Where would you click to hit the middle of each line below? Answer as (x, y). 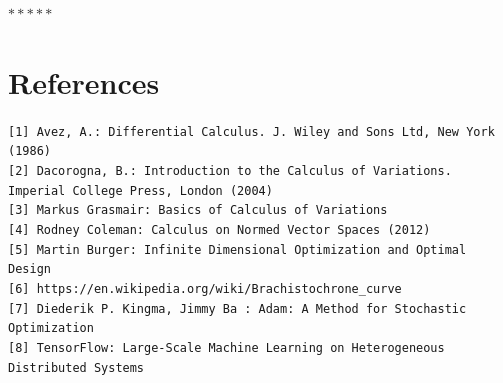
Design (29, 269)
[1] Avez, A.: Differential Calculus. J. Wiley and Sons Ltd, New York (251, 131)
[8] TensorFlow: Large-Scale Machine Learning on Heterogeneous (226, 347)
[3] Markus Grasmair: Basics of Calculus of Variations (198, 210)
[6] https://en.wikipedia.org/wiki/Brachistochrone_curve (205, 288)
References (84, 81)
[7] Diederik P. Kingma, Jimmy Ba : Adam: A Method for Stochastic (237, 308)
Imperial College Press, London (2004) (140, 190)
